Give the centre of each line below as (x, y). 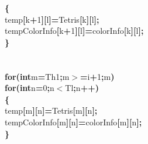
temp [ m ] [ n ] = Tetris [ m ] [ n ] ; (51, 110)
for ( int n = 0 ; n (30, 88)
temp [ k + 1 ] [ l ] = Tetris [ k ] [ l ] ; (52, 19)
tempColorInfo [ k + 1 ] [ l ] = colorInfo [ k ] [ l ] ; (74, 31)
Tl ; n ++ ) (82, 88)
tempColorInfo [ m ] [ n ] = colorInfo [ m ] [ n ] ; (73, 122)
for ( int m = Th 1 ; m (37, 76)
